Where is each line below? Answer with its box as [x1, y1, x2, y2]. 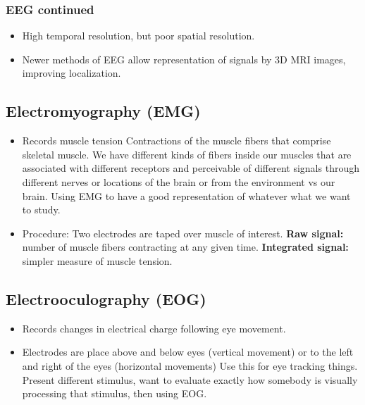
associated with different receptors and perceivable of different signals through [22, 161, 359, 175]
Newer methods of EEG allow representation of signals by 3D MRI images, [22, 51, 346, 66]
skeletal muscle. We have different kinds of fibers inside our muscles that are [22, 147, 352, 161]
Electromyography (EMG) [6, 100, 201, 122]
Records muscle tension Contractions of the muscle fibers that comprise [22, 133, 331, 148]
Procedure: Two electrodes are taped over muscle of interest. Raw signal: [22, 225, 344, 240]
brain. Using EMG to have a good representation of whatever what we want [22, 188, 351, 203]
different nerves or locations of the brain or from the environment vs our [22, 174, 335, 189]
